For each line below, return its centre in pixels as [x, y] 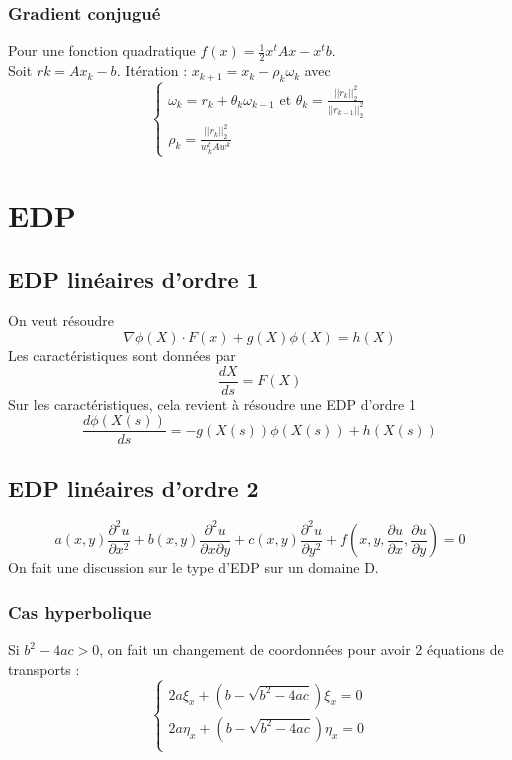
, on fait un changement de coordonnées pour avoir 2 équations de [301, 649]
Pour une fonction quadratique [102, 50]
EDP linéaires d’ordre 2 [133, 487]
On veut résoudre [61, 320]
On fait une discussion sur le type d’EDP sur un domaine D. [193, 567]
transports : [44, 668]
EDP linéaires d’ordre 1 [133, 278]
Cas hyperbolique [80, 611]
